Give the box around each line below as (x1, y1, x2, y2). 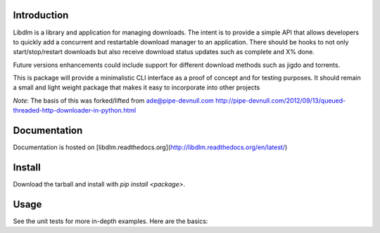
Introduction (13, 9, 69, 21)
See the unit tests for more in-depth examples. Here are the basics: (13, 217, 208, 225)
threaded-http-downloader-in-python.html (13, 106, 137, 115)
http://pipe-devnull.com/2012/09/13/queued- (215, 96, 346, 105)
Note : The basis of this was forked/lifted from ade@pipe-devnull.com (13, 96, 215, 105)
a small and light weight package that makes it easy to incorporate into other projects (13, 83, 260, 92)
